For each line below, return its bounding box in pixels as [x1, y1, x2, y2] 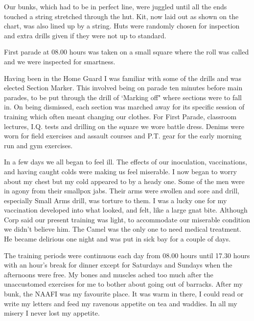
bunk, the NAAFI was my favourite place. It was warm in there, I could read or [4, 289, 244, 299]
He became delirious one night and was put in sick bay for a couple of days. [4, 234, 231, 244]
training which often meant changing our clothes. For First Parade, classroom [4, 111, 237, 121]
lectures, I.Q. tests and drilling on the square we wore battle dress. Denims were [4, 121, 244, 131]
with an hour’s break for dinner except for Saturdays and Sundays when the [4, 260, 232, 270]
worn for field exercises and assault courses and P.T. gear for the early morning [4, 131, 242, 141]
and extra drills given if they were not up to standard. [4, 30, 166, 40]
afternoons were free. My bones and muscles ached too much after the [4, 269, 213, 279]
